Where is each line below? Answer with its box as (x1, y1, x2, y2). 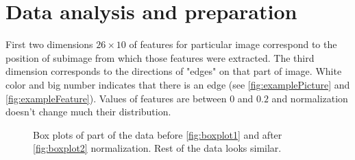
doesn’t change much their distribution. (5, 104, 171, 119)
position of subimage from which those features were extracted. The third (5, 50, 315, 65)
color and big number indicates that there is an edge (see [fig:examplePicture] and (5, 77, 350, 91)
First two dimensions (5, 37, 93, 52)
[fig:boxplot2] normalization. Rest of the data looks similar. (33, 141, 282, 155)
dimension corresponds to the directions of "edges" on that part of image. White (5, 64, 342, 78)
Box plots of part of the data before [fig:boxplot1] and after (33, 127, 282, 141)
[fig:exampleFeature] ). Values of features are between (5, 91, 227, 105)
